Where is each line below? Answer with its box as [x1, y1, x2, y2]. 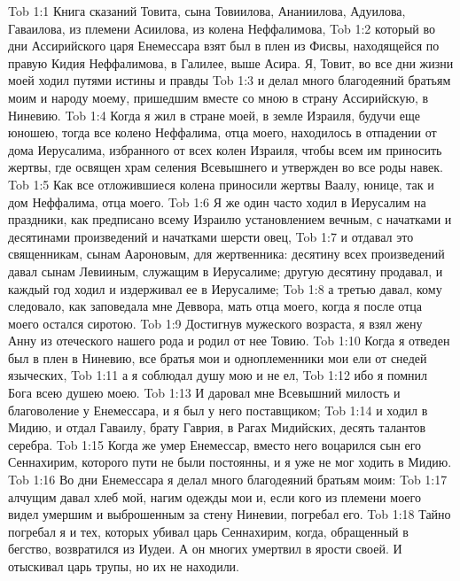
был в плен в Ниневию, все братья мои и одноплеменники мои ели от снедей [8, 348, 427, 367]
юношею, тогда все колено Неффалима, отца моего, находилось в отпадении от [8, 123, 437, 142]
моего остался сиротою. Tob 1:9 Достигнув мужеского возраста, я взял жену [8, 314, 423, 332]
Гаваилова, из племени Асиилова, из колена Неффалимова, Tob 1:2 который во [8, 19, 435, 37]
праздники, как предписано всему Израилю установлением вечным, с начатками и [8, 210, 452, 229]
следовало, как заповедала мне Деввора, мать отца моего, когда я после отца [8, 297, 422, 315]
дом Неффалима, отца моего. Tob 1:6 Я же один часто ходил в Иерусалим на [8, 192, 426, 211]
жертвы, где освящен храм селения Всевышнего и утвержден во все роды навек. [8, 158, 444, 176]
